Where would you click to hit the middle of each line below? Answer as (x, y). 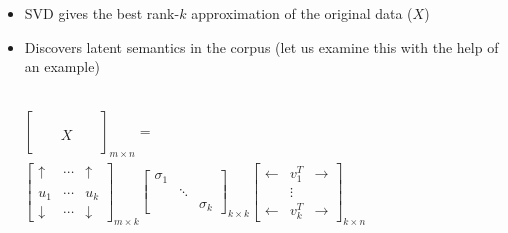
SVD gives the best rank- (102, 13)
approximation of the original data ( (302, 13)
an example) (62, 66)
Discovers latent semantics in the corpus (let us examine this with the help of (261, 46)
